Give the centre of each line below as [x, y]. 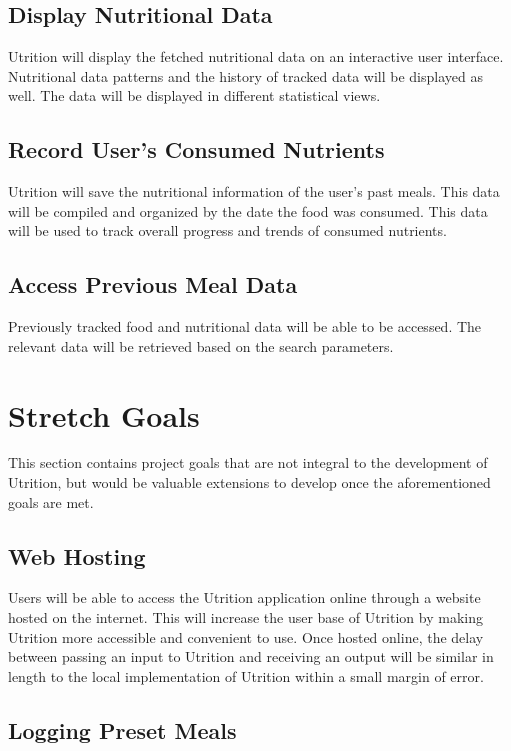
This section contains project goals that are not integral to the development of [248, 462]
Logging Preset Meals [122, 729]
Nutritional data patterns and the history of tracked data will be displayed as [245, 75]
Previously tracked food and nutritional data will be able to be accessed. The [245, 326]
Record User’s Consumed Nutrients [196, 149]
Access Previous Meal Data [153, 284]
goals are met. [51, 501]
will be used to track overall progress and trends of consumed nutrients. [227, 230]
